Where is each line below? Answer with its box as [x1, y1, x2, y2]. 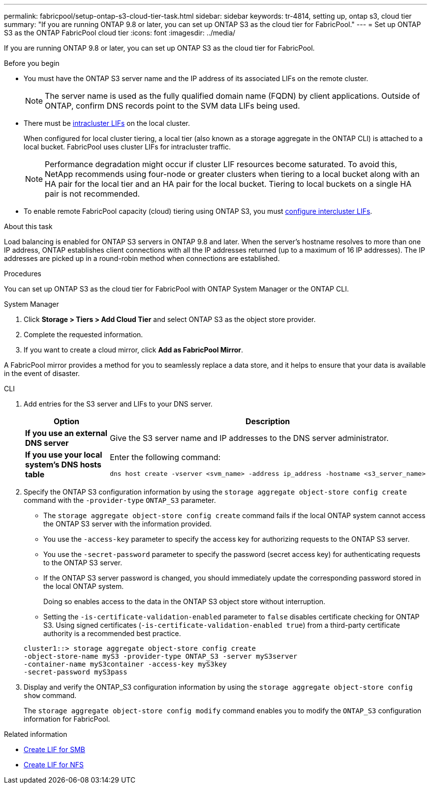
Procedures [4, 269, 41, 278]
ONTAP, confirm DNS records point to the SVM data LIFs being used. [45, 101, 300, 111]
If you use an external [25, 428, 108, 438]
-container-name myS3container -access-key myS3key [24, 660, 227, 668]
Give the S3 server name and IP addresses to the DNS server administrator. [110, 433, 389, 443]
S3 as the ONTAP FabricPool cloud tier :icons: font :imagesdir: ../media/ [4, 29, 236, 37]
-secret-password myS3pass [24, 668, 127, 676]
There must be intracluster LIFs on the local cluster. [24, 119, 190, 127]
